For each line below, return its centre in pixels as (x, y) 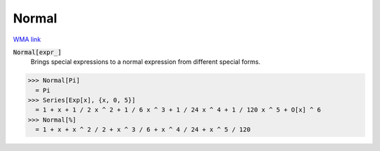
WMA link (27, 39)
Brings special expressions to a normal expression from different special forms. (145, 62)
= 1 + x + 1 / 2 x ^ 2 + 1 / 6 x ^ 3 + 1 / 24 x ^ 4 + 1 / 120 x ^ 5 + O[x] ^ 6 (178, 110)
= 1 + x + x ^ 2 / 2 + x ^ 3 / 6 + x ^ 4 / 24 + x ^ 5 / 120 (143, 130)
